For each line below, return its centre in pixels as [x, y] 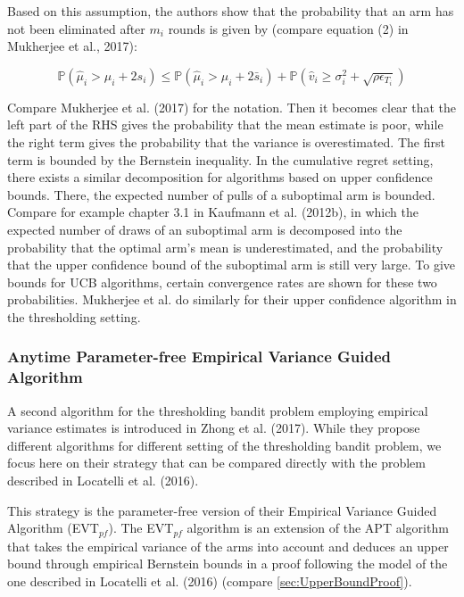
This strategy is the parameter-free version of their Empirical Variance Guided [222, 510]
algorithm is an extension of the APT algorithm [318, 528]
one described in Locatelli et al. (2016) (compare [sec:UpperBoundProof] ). [210, 580]
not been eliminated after [76, 28]
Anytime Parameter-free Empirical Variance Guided [199, 357]
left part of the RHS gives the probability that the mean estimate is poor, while [225, 124]
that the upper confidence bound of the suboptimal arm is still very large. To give [232, 265]
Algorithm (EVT [53, 528]
